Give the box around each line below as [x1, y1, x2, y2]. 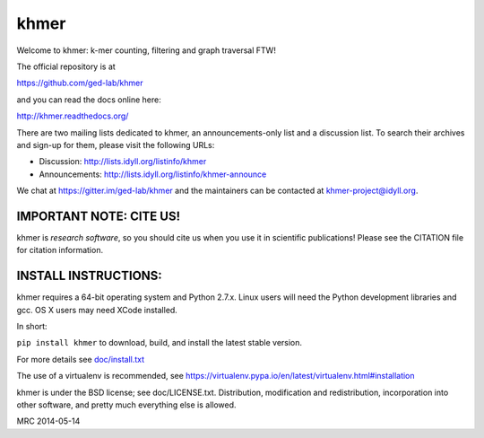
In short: [16, 321, 48, 332]
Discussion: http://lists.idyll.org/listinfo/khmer [39, 156, 207, 167]
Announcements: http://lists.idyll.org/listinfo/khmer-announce [39, 169, 267, 180]
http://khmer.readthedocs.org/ [16, 110, 129, 121]
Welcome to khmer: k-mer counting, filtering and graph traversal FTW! [16, 45, 277, 56]
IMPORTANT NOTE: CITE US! [16, 208, 181, 223]
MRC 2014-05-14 [16, 416, 81, 426]
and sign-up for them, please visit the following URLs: [16, 139, 215, 150]
